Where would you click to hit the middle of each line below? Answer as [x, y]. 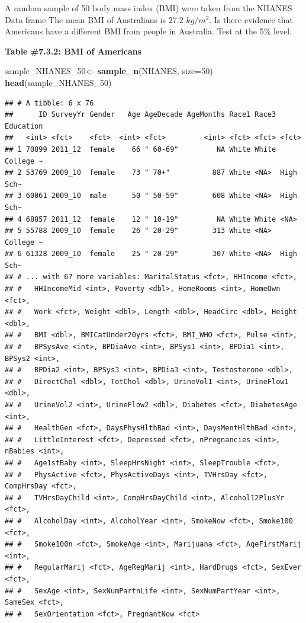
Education [24, 126]
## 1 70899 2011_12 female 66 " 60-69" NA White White [141, 149]
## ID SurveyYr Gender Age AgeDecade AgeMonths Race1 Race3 [141, 115]
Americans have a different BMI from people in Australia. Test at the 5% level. [149, 31]
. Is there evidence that [251, 19]
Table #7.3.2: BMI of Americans [73, 51]
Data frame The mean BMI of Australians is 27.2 [94, 19]
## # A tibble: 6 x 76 [49, 103]
